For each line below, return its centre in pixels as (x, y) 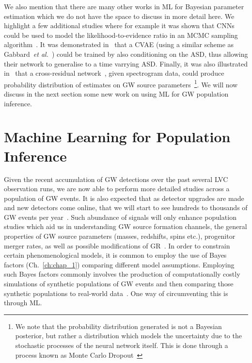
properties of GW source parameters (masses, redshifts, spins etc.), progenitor (120, 236)
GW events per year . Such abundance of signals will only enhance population (120, 217)
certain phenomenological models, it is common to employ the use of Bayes (115, 255)
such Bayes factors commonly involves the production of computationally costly (122, 274)
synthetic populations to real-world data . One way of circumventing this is (116, 293)
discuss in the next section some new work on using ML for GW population (116, 94)
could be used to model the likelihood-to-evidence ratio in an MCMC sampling (121, 35)
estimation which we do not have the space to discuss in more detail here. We (119, 16)
